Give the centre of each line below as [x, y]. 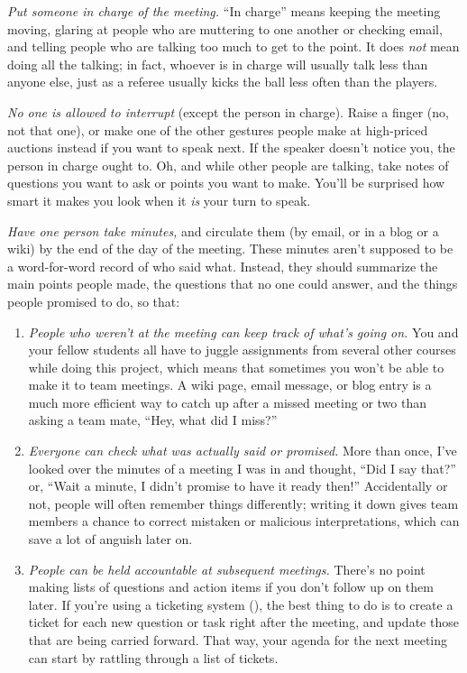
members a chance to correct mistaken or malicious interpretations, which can [244, 521]
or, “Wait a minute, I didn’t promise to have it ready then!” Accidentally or [238, 486]
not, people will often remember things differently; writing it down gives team [243, 503]
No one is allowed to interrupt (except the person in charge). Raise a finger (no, [228, 111]
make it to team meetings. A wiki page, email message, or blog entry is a [230, 385]
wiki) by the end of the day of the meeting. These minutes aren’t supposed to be [230, 249]
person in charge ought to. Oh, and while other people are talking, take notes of [228, 165]
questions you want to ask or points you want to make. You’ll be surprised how [226, 183]
